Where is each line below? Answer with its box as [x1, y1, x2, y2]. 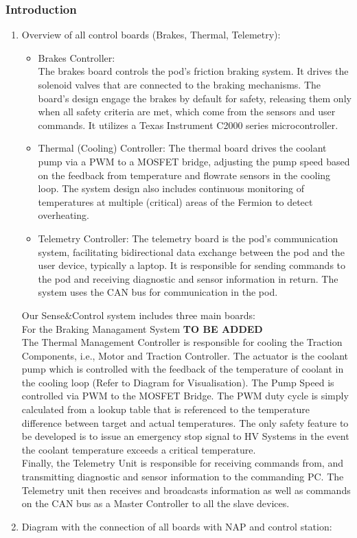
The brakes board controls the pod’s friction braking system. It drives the [38, 64, 349, 78]
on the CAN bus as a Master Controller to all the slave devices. [21, 496, 290, 511]
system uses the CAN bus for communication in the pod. [38, 285, 278, 299]
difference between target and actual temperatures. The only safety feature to [21, 415, 349, 430]
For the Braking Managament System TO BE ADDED [21, 321, 263, 336]
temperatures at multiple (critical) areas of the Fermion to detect [38, 194, 313, 209]
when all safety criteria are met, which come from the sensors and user [38, 104, 336, 119]
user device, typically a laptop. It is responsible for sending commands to [38, 258, 346, 272]
